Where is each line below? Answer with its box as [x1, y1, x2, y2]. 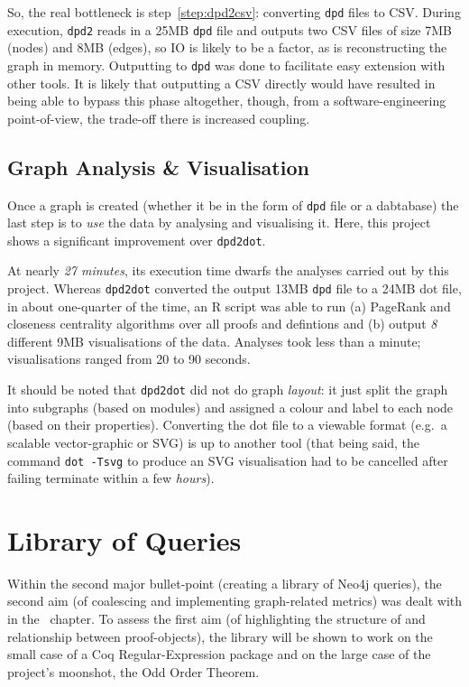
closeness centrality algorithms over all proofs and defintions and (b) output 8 [7, 314, 437, 333]
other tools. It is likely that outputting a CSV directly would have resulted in [7, 73, 436, 92]
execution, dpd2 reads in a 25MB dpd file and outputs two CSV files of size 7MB [7, 20, 452, 39]
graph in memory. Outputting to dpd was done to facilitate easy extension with [7, 55, 446, 74]
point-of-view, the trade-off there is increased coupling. [7, 108, 310, 127]
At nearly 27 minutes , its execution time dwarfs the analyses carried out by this [7, 261, 449, 280]
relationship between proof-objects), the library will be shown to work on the [7, 627, 433, 645]
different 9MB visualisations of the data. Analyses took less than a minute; [7, 331, 421, 350]
